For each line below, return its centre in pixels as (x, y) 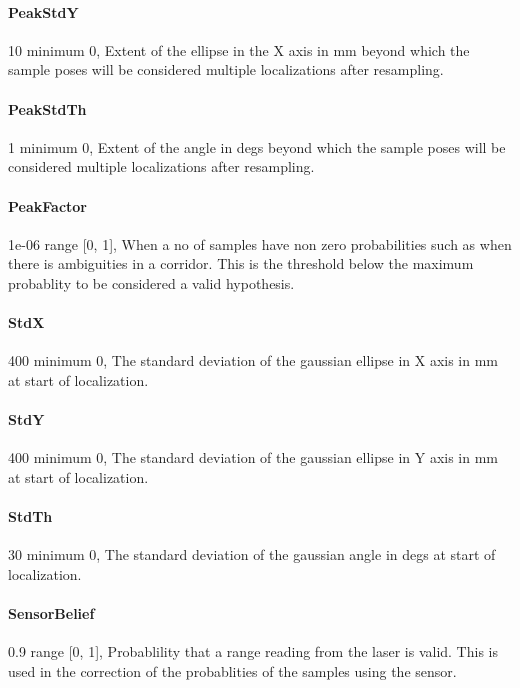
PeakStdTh (47, 108)
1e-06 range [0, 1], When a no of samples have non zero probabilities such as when (260, 243)
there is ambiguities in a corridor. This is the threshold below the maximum (241, 263)
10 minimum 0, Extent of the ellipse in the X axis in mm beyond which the (239, 49)
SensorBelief (51, 613)
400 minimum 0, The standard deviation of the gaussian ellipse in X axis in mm (253, 360)
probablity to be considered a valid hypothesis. (151, 282)
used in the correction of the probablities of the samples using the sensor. (232, 670)
